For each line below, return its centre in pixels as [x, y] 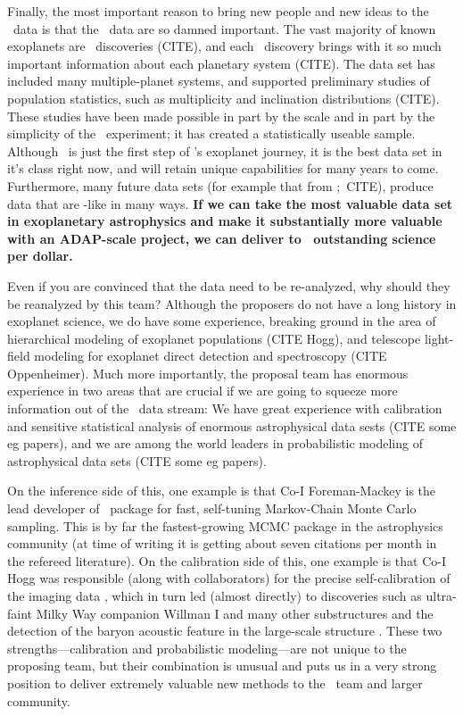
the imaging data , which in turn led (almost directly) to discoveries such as [215, 595]
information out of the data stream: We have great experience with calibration [225, 408]
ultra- [441, 595]
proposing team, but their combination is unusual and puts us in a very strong [222, 666]
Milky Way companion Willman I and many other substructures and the [235, 613]
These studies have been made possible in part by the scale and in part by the [221, 116]
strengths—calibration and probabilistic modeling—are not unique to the [207, 648]
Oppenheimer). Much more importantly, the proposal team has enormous [208, 373]
